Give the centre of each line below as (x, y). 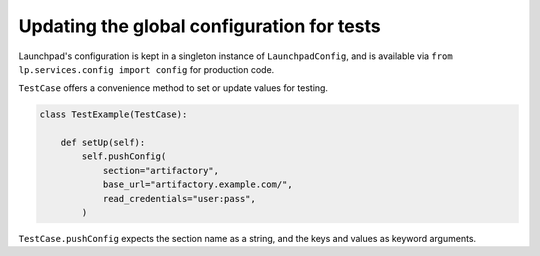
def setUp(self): (103, 143)
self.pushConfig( (124, 156)
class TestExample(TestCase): (113, 114)
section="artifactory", (161, 170)
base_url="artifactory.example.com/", (198, 184)
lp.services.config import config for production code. (146, 69)
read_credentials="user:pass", (179, 198)
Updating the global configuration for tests (199, 26)
